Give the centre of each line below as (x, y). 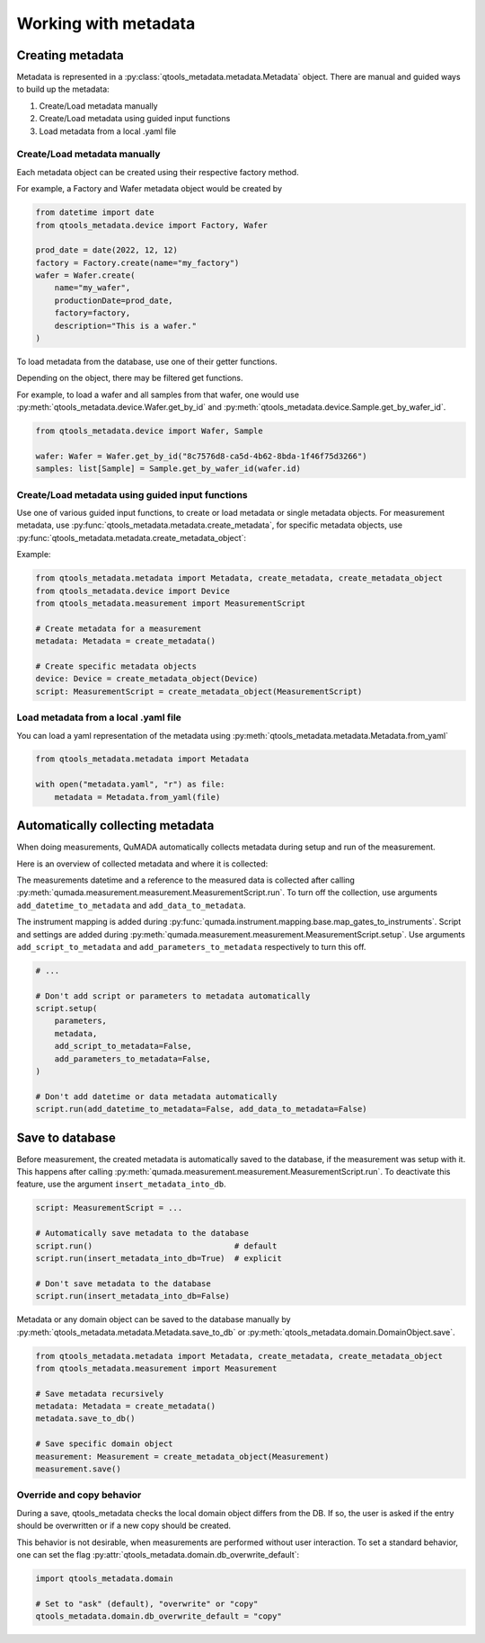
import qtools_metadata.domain (105, 1578)
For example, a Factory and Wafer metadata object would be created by (150, 189)
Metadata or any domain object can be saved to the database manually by (154, 1319)
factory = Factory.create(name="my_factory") (137, 262)
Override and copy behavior (79, 1495)
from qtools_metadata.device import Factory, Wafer (152, 225)
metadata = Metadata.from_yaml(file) (137, 797)
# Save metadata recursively (100, 1394)
